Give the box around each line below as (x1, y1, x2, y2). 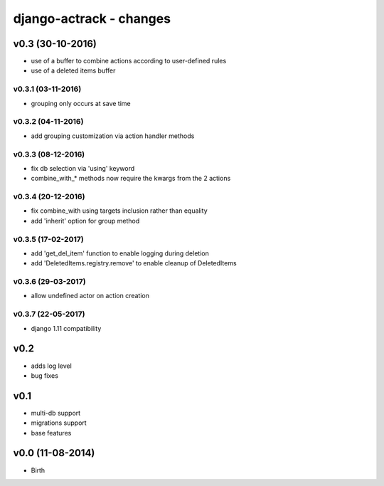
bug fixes (31, 371, 58, 380)
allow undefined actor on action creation (31, 292, 149, 300)
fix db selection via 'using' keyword (31, 164, 135, 172)
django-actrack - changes (13, 11, 171, 26)
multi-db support (31, 408, 81, 417)
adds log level (31, 361, 73, 370)
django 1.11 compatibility (31, 324, 102, 332)
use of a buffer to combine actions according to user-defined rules (31, 57, 227, 65)
